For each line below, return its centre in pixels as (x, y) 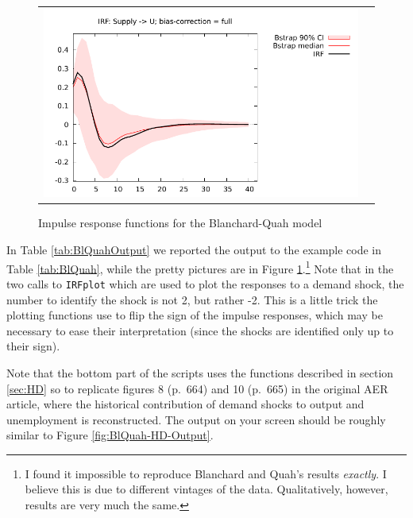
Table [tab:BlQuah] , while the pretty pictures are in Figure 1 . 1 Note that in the (200, 267)
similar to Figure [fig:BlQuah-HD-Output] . (110, 435)
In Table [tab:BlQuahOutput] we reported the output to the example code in (194, 250)
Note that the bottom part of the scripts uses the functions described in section (200, 372)
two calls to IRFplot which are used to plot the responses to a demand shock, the (205, 283)
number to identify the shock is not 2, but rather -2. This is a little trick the (192, 299)
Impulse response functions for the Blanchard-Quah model (180, 223)
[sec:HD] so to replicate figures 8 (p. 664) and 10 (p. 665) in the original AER (197, 388)
